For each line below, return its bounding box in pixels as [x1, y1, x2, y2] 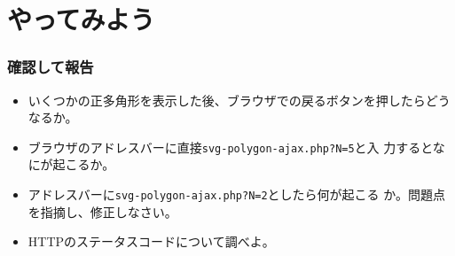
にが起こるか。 [27, 155, 115, 174]
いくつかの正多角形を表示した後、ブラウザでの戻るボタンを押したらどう [27, 90, 451, 109]
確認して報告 [7, 56, 94, 78]
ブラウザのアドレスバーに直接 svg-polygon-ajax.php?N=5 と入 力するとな [27, 137, 445, 156]
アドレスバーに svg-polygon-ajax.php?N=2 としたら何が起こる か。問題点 [27, 185, 445, 204]
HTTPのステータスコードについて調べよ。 [27, 232, 275, 251]
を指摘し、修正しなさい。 [27, 202, 177, 221]
